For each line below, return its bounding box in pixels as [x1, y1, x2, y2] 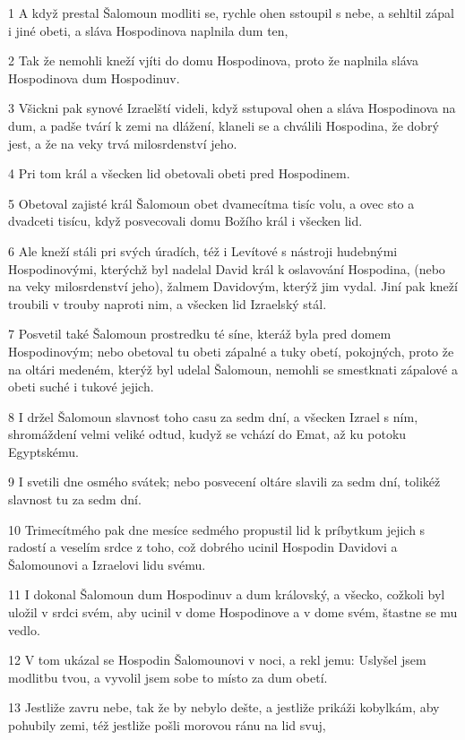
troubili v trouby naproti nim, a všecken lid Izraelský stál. [8, 294, 327, 313]
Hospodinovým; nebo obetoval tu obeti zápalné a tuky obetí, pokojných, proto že [8, 341, 454, 360]
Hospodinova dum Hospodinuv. [8, 68, 180, 87]
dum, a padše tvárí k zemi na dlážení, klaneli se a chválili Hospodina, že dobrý [8, 116, 439, 134]
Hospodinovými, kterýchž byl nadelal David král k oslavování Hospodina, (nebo [8, 259, 445, 278]
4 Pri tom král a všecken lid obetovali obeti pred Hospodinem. [8, 164, 350, 183]
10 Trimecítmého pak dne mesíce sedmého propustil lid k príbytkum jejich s [8, 520, 426, 538]
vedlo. [8, 620, 40, 639]
